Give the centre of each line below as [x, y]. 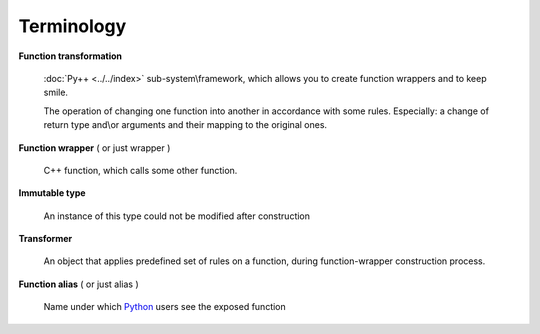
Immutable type [52, 193]
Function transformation [70, 56]
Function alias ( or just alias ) [78, 284]
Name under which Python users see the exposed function [165, 307]
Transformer [45, 239]
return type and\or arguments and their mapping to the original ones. [185, 125]
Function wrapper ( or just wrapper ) [94, 147]
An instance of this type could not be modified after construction [176, 216]
